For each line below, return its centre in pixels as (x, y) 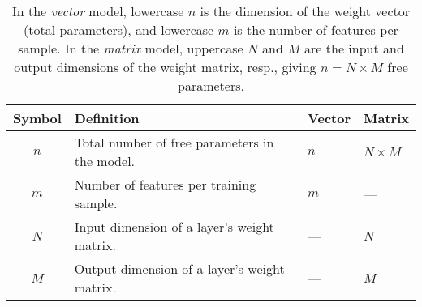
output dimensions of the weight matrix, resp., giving (165, 67)
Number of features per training (165, 184)
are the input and (354, 48)
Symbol (37, 118)
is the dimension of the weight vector (305, 11)
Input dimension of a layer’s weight (174, 226)
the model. (105, 161)
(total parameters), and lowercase (119, 30)
